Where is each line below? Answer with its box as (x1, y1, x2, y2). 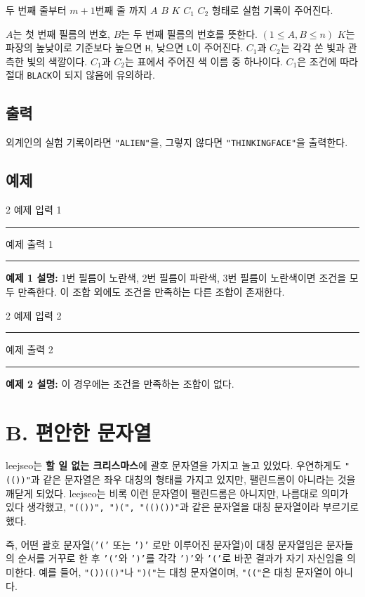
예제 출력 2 (6, 342, 53, 357)
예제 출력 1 (6, 236, 53, 251)
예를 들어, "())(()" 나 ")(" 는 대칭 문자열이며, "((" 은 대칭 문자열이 (39, 564, 332, 579)
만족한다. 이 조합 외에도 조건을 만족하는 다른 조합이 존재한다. (18, 284, 285, 298)
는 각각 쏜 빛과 (280, 40, 345, 55)
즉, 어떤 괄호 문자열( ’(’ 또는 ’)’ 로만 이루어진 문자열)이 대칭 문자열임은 (6, 537, 324, 551)
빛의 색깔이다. (27, 53, 88, 68)
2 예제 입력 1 (6, 202, 62, 217)
